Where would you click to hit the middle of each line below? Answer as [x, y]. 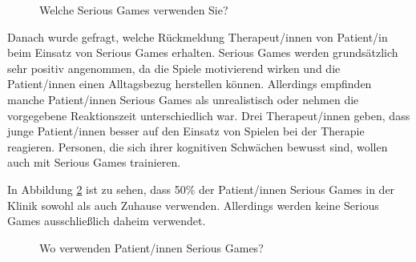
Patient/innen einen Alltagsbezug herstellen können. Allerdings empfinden [190, 84]
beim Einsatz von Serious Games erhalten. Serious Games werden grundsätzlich [203, 52]
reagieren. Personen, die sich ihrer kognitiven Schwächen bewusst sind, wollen [198, 146]
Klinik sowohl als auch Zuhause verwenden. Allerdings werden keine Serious [193, 205]
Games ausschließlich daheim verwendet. [107, 221]
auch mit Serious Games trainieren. [94, 162]
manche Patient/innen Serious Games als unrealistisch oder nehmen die [183, 99]
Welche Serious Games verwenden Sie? [134, 10]
